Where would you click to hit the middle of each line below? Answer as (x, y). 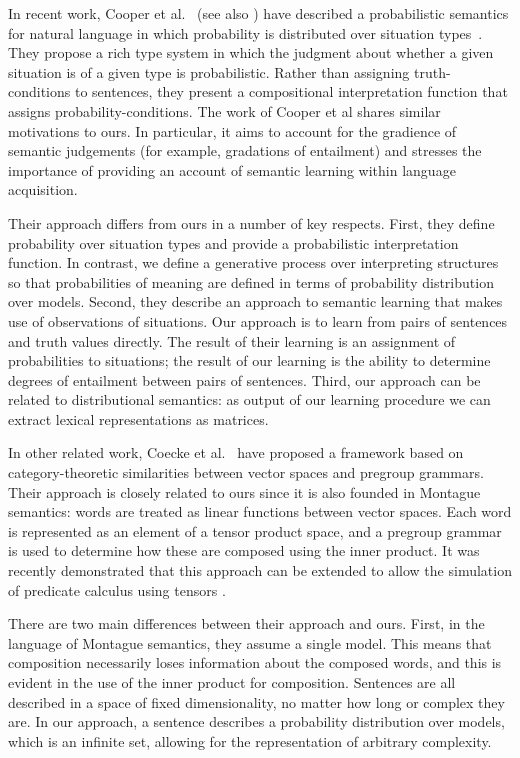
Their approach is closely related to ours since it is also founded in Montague (244, 491)
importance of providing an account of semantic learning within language (232, 169)
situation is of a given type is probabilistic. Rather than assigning (209, 71)
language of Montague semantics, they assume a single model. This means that (250, 642)
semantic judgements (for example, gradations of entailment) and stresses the (245, 150)
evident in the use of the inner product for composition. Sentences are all (232, 682)
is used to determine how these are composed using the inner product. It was (244, 550)
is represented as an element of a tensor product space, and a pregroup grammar (255, 530)
